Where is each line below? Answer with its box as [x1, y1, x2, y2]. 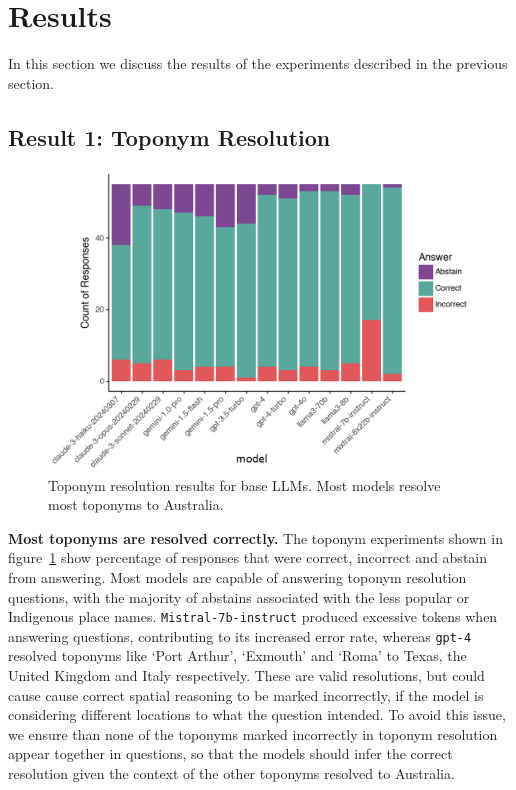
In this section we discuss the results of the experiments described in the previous [8, 53, 508, 74]
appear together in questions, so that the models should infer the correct [8, 743, 453, 764]
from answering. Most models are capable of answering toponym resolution [8, 566, 467, 587]
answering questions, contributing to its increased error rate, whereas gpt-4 [8, 625, 472, 646]
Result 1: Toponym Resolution [8, 121, 331, 152]
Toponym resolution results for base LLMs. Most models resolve [48, 474, 441, 495]
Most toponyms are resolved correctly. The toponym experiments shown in [8, 527, 503, 548]
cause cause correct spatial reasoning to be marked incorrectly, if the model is [8, 684, 484, 705]
